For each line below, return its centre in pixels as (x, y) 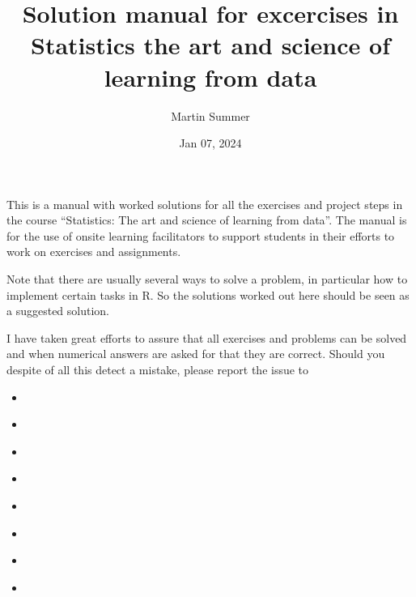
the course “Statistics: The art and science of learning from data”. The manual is (207, 220)
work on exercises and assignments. (94, 252)
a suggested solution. (58, 311)
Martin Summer (210, 115)
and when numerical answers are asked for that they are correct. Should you (196, 354)
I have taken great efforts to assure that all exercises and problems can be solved (207, 337)
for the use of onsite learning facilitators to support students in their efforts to (201, 235)
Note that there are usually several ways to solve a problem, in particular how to (207, 279)
